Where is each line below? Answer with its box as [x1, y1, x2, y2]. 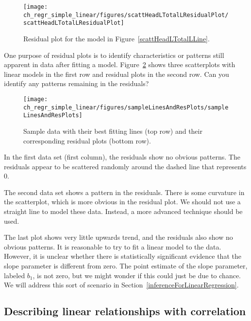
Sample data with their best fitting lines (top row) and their [23, 125, 202, 136]
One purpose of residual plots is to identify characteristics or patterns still [4, 50, 224, 60]
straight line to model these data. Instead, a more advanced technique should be [4, 206, 243, 216]
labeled [4, 270, 25, 280]
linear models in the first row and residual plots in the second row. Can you [4, 69, 229, 79]
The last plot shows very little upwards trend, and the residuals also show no [4, 232, 233, 242]
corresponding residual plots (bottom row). [23, 135, 151, 145]
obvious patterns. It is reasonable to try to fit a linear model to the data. [4, 241, 221, 251]
